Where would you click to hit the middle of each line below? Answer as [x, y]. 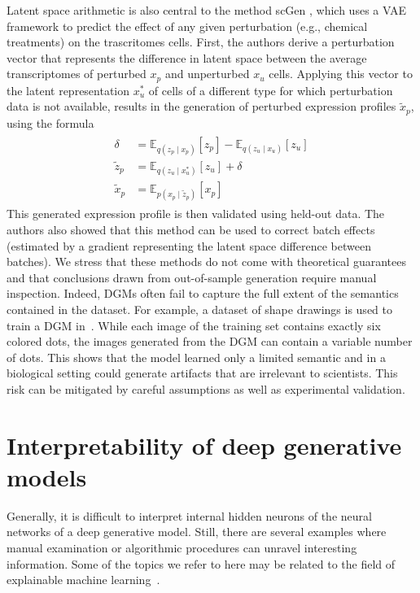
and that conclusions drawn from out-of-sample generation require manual [192, 277]
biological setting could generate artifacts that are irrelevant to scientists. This [202, 373]
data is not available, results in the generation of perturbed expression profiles [201, 106]
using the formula [50, 122]
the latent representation [68, 90]
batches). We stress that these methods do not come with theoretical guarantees [206, 262]
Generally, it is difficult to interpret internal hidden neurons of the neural [189, 515]
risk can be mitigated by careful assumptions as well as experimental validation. [206, 388]
